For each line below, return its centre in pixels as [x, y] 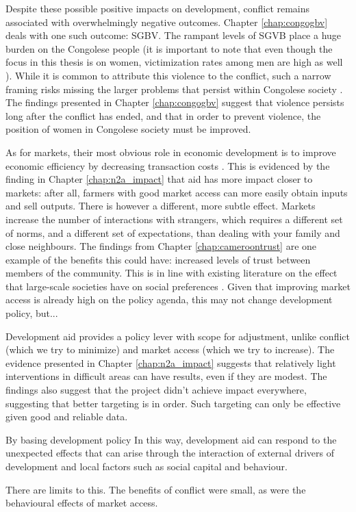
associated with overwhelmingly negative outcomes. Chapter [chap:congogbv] [167, 22]
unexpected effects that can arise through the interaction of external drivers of [170, 453]
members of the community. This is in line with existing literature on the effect [171, 273]
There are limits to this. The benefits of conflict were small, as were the [156, 489]
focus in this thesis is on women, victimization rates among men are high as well [174, 62]
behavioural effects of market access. [82, 503]
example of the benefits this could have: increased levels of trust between [158, 259]
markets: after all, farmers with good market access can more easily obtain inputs [177, 192]
